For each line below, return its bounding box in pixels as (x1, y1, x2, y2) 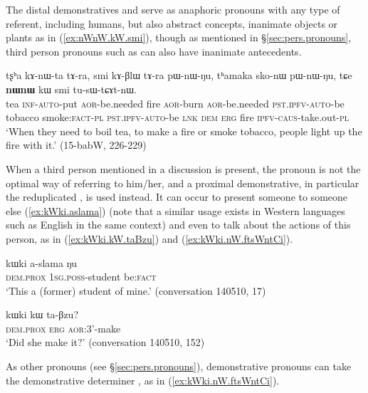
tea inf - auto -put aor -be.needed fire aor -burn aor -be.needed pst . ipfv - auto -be (6, 95, 345, 110)
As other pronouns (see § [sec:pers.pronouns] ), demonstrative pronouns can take (6, 359, 352, 374)
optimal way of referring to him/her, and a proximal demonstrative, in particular (6, 175, 359, 190)
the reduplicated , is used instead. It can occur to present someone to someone (6, 189, 348, 204)
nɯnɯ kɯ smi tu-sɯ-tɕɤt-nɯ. (6, 81, 137, 96)
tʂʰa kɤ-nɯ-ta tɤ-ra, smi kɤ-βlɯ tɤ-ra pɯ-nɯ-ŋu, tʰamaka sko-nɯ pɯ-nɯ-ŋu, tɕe (6, 68, 352, 83)
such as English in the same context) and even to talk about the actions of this (6, 217, 351, 232)
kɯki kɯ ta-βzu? (6, 307, 79, 322)
